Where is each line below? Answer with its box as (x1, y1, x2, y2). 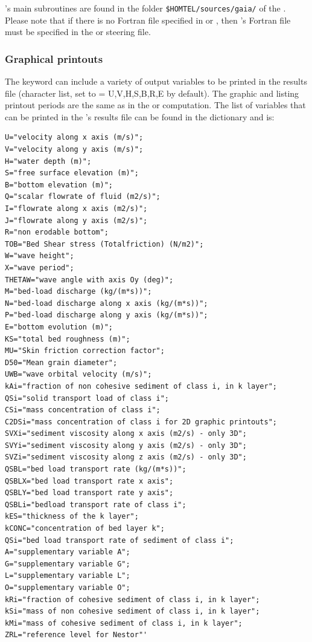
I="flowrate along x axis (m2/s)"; (5, 204, 148, 213)
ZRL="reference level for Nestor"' (5, 631, 148, 640)
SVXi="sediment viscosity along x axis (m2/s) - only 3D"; (5, 429, 247, 438)
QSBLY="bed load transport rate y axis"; (5, 488, 174, 498)
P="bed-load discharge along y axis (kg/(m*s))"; (5, 311, 208, 320)
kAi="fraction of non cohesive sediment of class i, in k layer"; (5, 381, 278, 391)
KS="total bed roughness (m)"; (5, 334, 130, 343)
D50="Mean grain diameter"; (5, 358, 118, 367)
